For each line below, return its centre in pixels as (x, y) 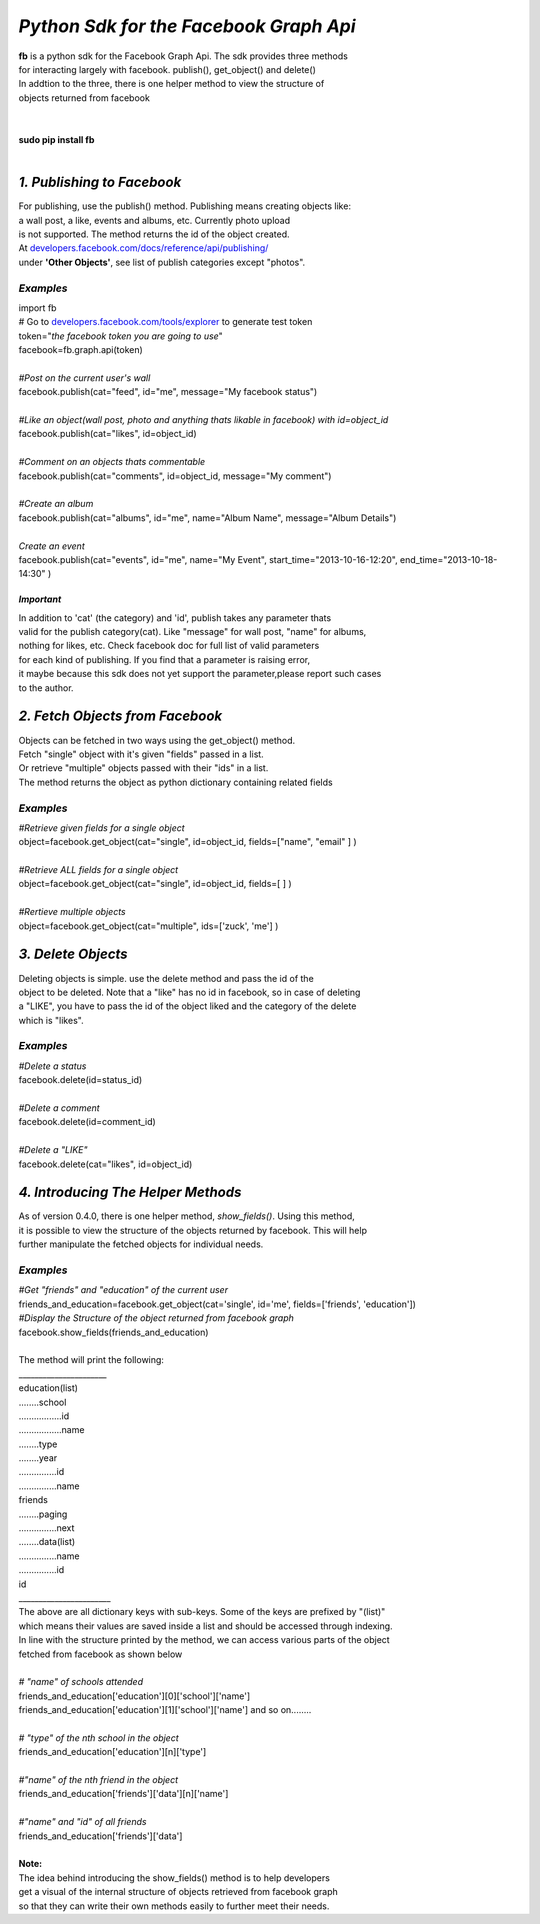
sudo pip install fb (56, 139)
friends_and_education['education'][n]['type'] (112, 1752)
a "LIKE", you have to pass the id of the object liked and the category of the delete (187, 1006)
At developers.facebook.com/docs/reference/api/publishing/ (143, 248)
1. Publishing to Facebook (100, 182)
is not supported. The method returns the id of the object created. (154, 234)
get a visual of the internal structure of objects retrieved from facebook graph (178, 1892)
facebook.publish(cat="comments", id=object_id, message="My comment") (175, 476)
